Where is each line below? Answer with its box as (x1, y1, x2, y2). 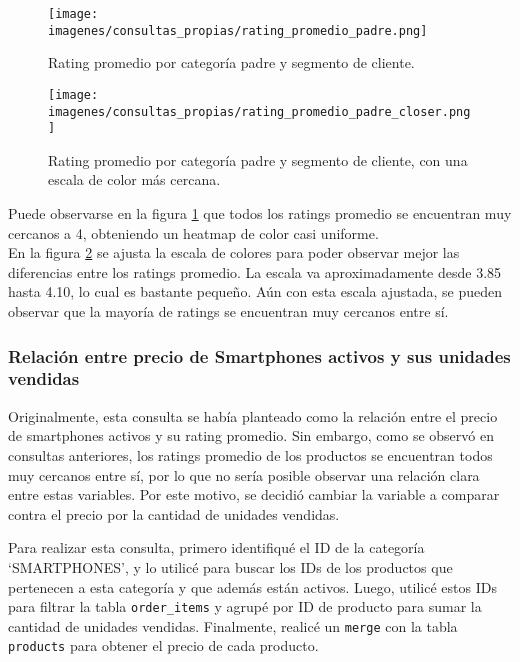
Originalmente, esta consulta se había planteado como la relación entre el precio (8, 405, 498, 426)
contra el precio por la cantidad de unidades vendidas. (8, 503, 340, 524)
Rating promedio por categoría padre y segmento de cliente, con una (48, 149, 468, 170)
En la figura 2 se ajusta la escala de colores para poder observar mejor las (8, 242, 460, 263)
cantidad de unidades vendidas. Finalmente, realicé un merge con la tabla (8, 615, 458, 636)
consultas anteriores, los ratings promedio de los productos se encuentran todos (8, 444, 493, 465)
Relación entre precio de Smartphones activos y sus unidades (8, 343, 511, 368)
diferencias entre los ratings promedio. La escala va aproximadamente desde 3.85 (8, 261, 502, 282)
